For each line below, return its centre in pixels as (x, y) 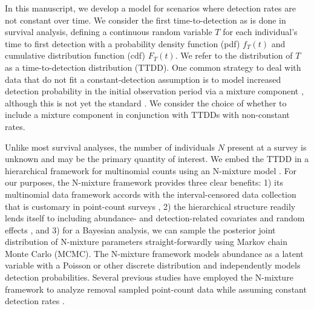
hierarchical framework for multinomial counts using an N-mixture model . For (151, 170)
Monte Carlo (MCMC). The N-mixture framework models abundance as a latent (154, 253)
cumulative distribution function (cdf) (75, 55)
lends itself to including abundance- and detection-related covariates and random (155, 218)
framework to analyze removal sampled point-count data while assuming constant (156, 289)
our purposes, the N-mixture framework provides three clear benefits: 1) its (144, 182)
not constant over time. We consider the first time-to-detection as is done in (146, 20)
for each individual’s (260, 32)
